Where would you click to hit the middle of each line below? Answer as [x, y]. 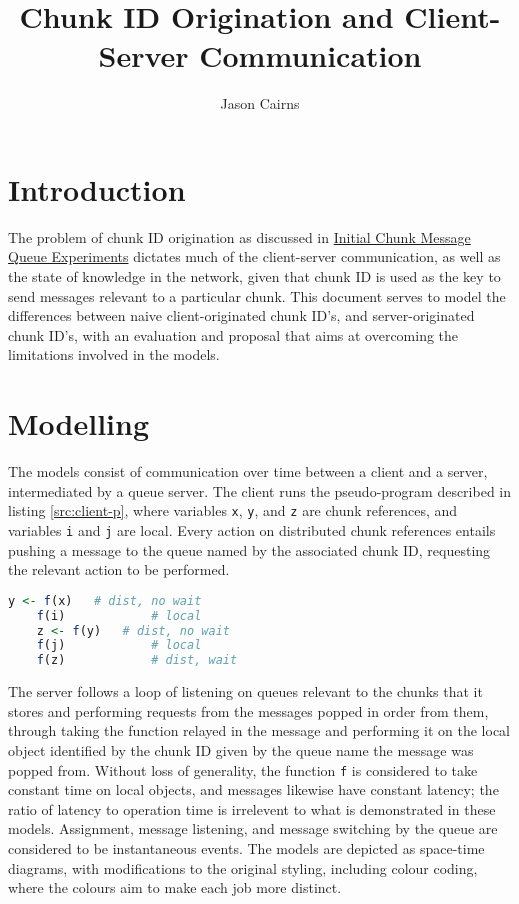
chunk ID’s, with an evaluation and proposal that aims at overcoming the [233, 334]
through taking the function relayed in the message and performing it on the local [259, 730]
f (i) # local [119, 615]
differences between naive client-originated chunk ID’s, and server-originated [241, 315]
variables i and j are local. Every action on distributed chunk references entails [252, 529]
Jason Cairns [260, 103]
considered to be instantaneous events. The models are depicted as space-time [246, 848]
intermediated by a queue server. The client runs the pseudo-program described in [260, 490]
